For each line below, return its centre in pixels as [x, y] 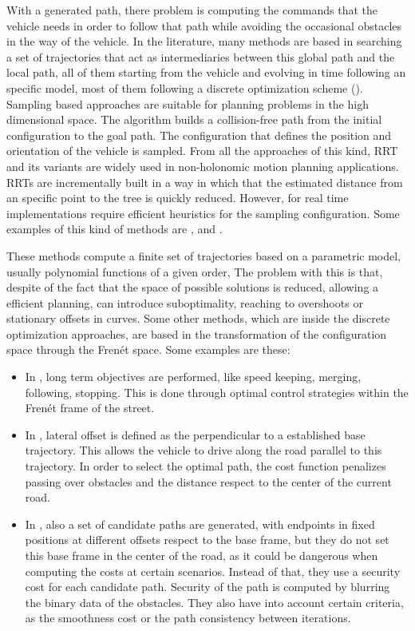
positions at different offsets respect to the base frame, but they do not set [207, 540]
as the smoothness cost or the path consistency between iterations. [188, 618]
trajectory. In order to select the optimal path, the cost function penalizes [206, 466]
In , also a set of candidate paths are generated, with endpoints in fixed [200, 524]
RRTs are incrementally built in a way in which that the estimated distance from [205, 182]
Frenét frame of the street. [90, 408]
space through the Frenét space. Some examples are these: [148, 349]
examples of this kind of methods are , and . [115, 229]
